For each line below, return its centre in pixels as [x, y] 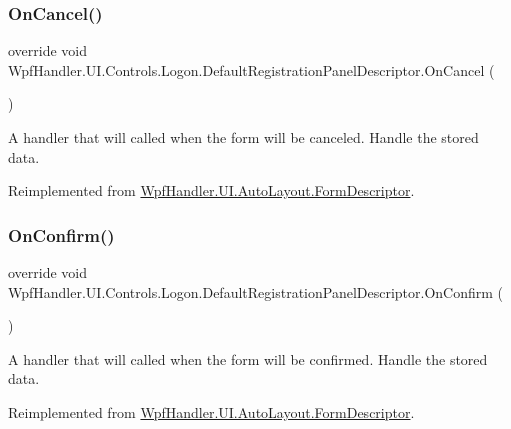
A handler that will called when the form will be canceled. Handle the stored [243, 137]
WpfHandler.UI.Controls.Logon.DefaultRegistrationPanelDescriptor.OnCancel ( [251, 69]
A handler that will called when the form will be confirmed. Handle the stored [248, 358]
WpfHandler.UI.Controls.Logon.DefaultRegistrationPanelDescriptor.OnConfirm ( [256, 291]
